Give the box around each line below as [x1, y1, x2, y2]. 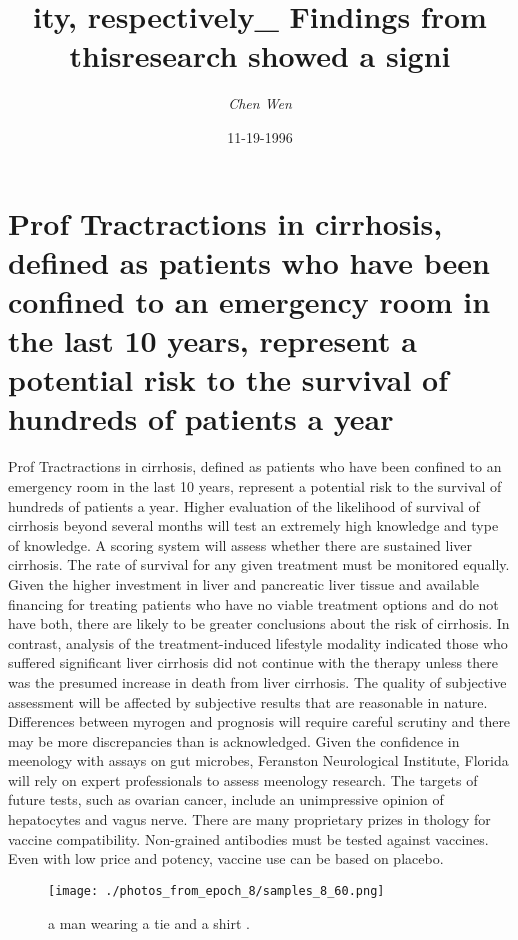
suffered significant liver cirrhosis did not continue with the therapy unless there [8, 652, 498, 673]
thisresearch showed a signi [69, 35, 451, 76]
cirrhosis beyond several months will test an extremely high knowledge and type [8, 515, 499, 536]
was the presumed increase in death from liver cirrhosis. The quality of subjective [8, 671, 507, 692]
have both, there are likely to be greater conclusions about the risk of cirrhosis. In [8, 613, 510, 634]
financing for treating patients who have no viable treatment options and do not [8, 593, 499, 614]
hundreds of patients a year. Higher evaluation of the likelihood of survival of [8, 495, 480, 516]
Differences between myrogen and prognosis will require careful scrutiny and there [8, 711, 511, 732]
